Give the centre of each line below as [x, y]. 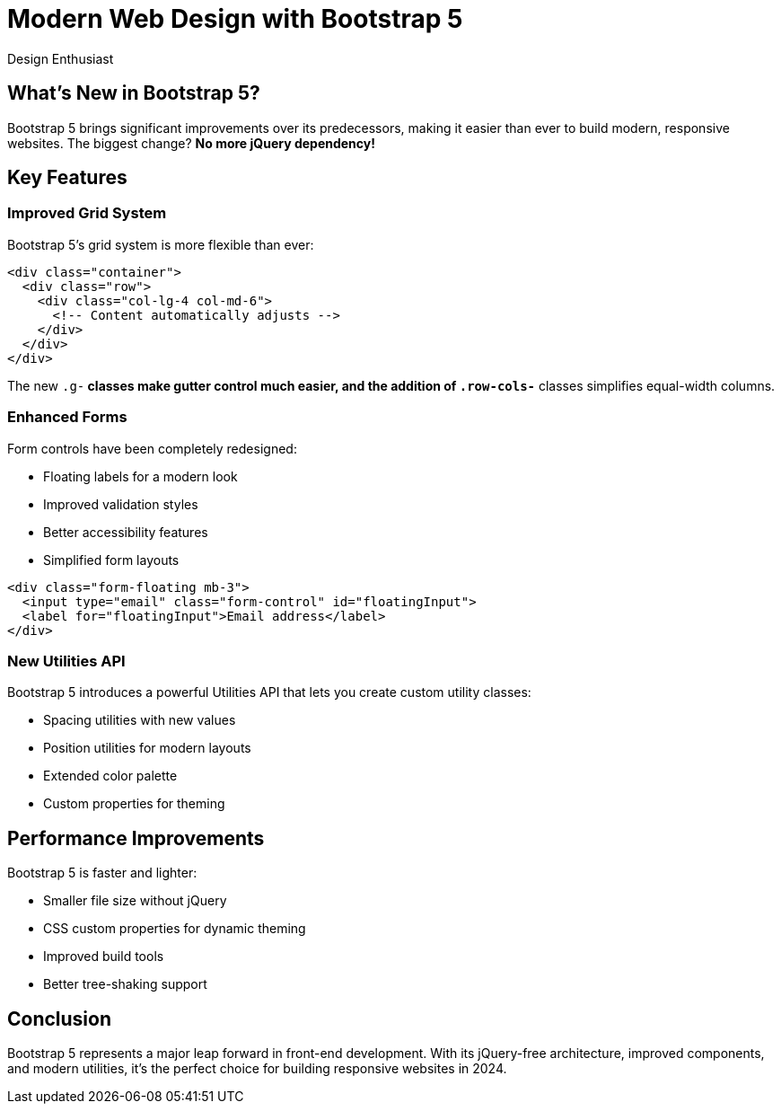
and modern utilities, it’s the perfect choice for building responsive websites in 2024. [257, 1068]
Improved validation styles [121, 504]
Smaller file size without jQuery [135, 901]
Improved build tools [104, 957]
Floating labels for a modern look [140, 476]
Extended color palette [110, 776]
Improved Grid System [87, 213]
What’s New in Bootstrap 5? [134, 93]
